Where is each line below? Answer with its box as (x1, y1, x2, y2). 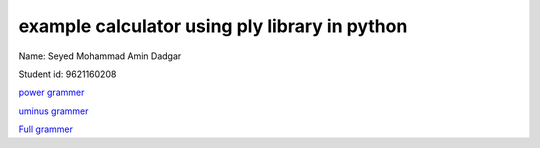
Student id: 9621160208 (18, 68, 117, 80)
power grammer (18, 86, 85, 99)
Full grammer (18, 123, 74, 135)
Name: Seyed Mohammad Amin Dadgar (18, 50, 182, 62)
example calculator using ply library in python (18, 15, 408, 37)
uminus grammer (18, 105, 89, 117)
